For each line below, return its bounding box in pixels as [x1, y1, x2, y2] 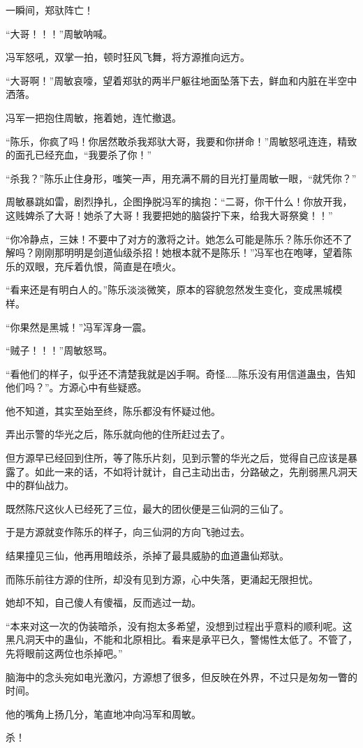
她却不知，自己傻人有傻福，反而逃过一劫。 [6, 595, 201, 610]
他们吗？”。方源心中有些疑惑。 [6, 380, 147, 395]
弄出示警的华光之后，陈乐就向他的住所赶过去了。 [6, 427, 230, 441]
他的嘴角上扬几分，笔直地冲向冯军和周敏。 [6, 706, 201, 721]
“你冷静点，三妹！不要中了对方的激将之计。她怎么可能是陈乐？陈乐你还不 [6, 231, 343, 246]
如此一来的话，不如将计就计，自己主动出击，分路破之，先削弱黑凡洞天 [34, 464, 357, 478]
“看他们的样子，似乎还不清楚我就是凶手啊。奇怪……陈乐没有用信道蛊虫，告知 [6, 366, 356, 381]
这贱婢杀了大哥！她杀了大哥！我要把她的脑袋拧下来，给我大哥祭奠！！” [6, 207, 333, 222]
